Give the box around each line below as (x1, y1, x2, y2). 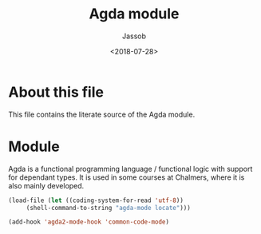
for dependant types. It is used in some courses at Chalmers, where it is (8, 173, 245, 182)
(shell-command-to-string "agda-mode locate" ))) (26, 204, 192, 212)
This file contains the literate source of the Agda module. (8, 109, 196, 119)
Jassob (122, 31, 146, 41)
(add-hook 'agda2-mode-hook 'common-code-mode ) (8, 218, 170, 226)
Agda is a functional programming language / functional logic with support (8, 164, 253, 173)
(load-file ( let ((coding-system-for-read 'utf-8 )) (8, 196, 184, 204)
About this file (8, 83, 104, 101)
